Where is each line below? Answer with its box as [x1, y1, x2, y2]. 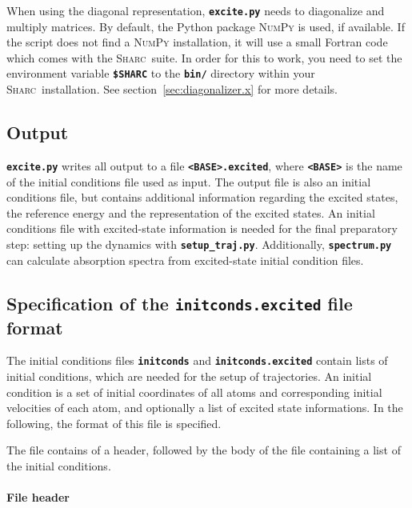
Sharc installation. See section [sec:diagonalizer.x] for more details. [6, 81, 338, 98]
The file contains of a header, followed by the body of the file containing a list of [6, 442, 401, 458]
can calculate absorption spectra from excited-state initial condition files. [6, 251, 364, 268]
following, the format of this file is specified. [6, 414, 222, 431]
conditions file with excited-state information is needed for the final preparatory [6, 220, 398, 237]
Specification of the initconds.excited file [6, 290, 353, 315]
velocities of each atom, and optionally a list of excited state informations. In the [6, 399, 403, 416]
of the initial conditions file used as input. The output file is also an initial [6, 173, 371, 190]
